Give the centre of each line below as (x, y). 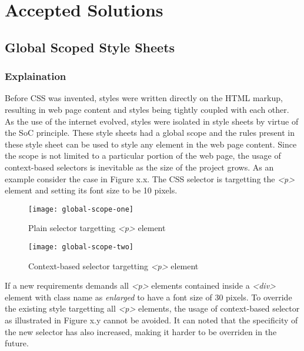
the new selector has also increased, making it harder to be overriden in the (141, 331)
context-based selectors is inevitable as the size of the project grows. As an (139, 167)
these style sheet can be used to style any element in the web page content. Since (151, 144)
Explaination (36, 76)
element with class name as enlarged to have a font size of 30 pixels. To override (148, 297)
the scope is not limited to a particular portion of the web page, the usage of (143, 156)
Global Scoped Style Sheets (90, 47)
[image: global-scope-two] (81, 247)
